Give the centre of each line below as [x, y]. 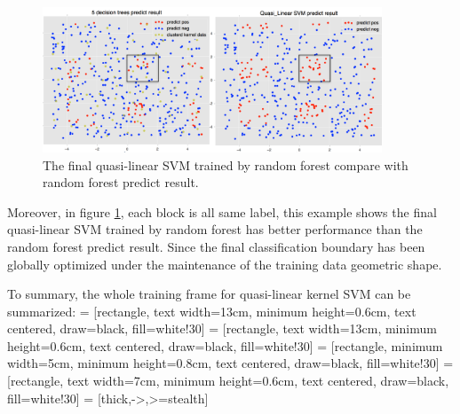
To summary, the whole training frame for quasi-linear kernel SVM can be [209, 294]
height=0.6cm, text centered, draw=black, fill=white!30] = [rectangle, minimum [225, 345]
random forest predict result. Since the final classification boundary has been [216, 246]
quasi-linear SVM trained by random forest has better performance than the [215, 229]
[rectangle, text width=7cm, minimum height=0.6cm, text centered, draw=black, [228, 381]
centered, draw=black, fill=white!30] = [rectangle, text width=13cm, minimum [222, 328]
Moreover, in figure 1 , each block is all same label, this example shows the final [222, 211]
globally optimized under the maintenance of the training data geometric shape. [225, 264]
